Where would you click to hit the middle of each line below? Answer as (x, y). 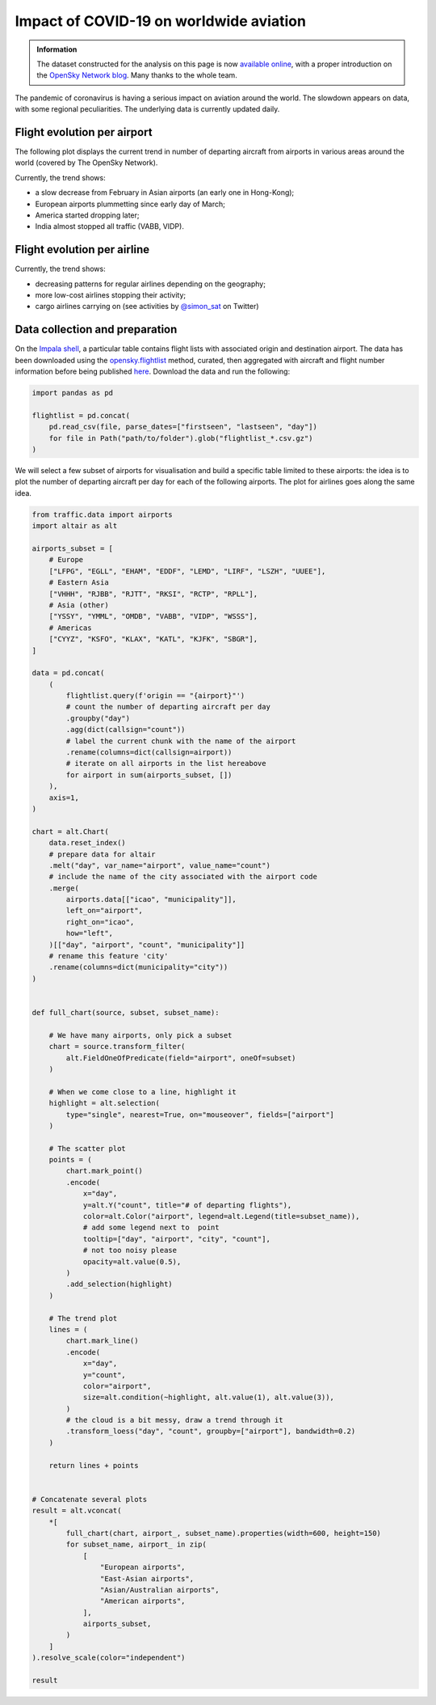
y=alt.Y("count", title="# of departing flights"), (187, 1205)
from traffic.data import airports (102, 514)
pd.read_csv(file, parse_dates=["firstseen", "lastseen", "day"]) (183, 427)
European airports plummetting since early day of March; (130, 204)
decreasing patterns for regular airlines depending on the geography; (151, 284)
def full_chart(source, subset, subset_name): (126, 1012)
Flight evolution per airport (84, 132)
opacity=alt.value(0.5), (132, 1261)
